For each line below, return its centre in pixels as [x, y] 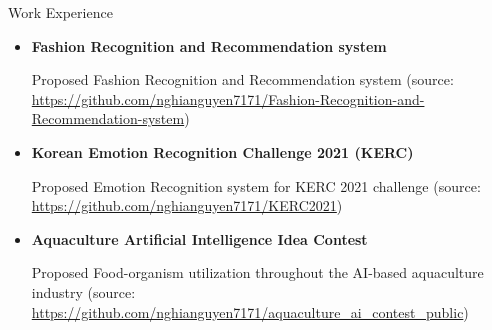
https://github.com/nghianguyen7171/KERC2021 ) [187, 205]
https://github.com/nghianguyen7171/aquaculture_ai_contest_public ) [250, 311]
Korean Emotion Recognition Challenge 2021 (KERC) [222, 151]
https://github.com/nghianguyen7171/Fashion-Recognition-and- [228, 98]
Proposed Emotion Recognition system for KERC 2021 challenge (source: [256, 185]
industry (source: [83, 291]
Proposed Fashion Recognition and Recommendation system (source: [242, 79]
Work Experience [60, 12]
